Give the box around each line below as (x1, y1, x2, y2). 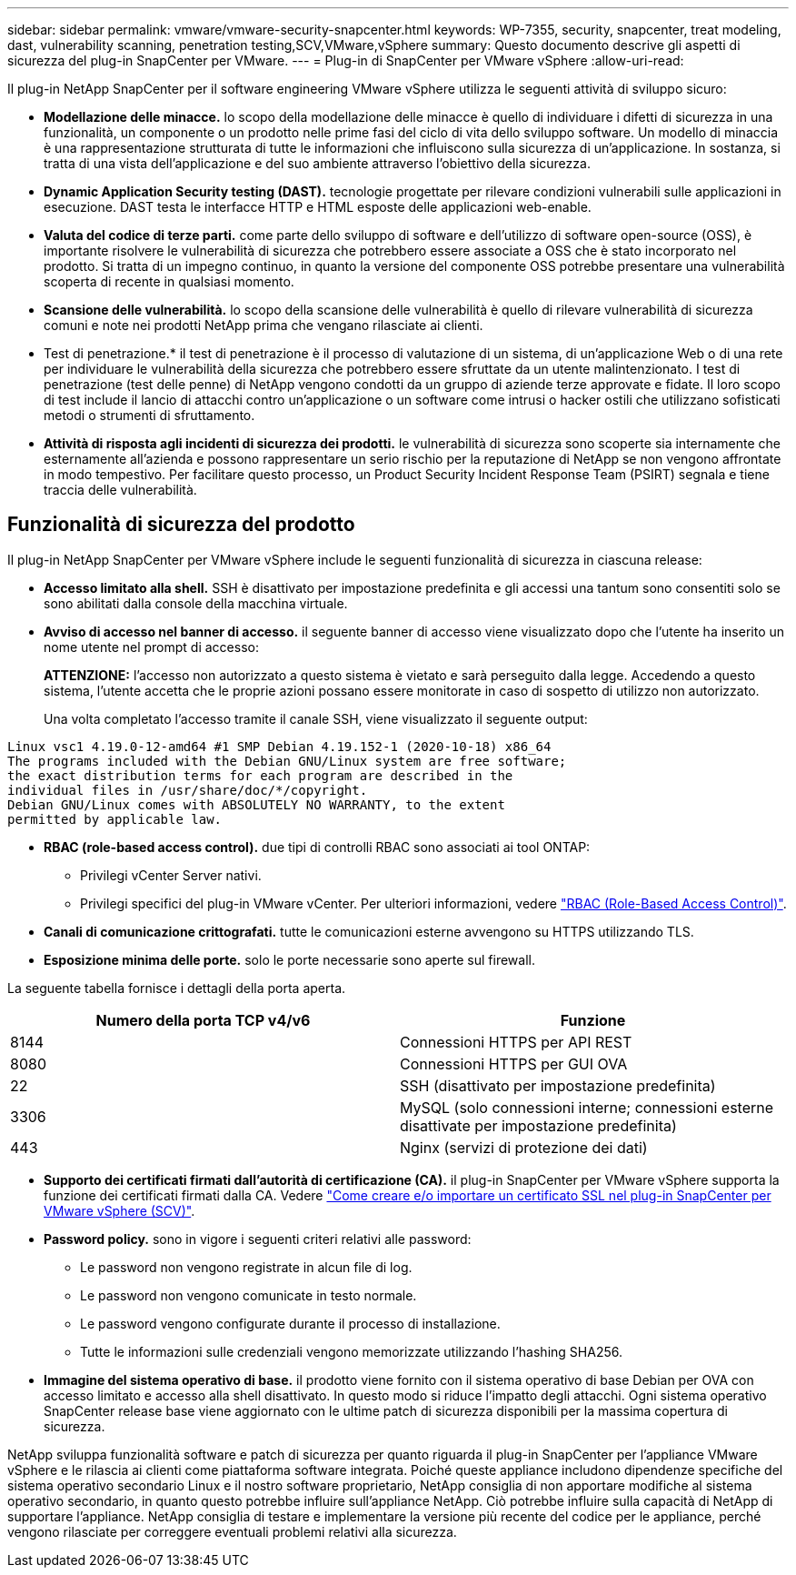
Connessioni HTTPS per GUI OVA (400, 1054, 628, 1073)
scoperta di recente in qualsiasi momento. (44, 274, 294, 289)
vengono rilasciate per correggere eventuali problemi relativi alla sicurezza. (7, 1523, 457, 1540)
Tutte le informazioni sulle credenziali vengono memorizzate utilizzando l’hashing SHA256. (80, 1343, 622, 1359)
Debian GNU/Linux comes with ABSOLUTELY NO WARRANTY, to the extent (7, 797, 505, 812)
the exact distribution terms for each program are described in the (7, 767, 513, 783)
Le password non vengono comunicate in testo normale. (80, 1287, 417, 1303)
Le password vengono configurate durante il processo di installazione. (80, 1315, 501, 1331)
